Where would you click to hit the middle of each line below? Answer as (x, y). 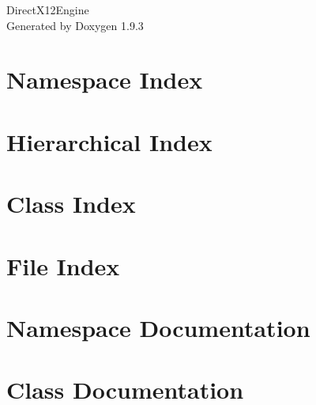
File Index (63, 265)
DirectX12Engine (48, 9)
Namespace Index (105, 79)
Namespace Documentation (158, 327)
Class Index (71, 204)
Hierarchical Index (109, 141)
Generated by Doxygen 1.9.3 (75, 25)
